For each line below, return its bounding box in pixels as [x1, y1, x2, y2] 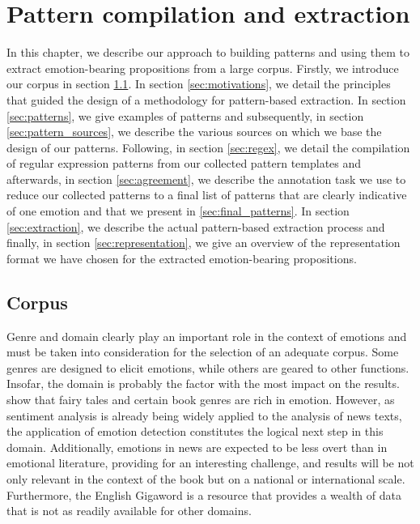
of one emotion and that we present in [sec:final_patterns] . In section [6, 202, 350, 219]
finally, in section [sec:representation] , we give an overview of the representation [6, 234, 401, 251]
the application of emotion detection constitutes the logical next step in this [6, 423, 384, 440]
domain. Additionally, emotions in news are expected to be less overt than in [6, 438, 388, 455]
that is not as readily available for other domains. [6, 502, 252, 519]
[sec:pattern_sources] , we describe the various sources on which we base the [6, 123, 382, 140]
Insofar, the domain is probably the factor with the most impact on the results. [6, 375, 400, 392]
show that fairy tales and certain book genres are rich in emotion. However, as [6, 391, 395, 408]
